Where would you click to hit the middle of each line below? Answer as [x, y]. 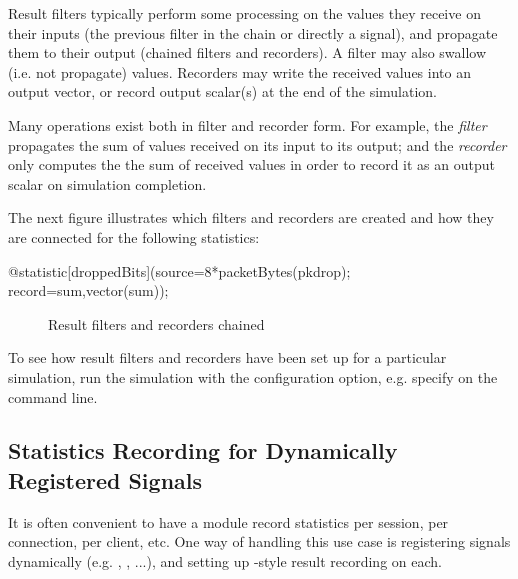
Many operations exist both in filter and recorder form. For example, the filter [247, 124]
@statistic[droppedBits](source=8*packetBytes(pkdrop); [179, 270]
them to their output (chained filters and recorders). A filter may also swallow [247, 52]
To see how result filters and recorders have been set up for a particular [227, 357]
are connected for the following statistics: [134, 236]
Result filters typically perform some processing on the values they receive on [244, 13]
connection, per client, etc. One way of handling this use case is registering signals [259, 541]
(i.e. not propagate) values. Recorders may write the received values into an [239, 71]
